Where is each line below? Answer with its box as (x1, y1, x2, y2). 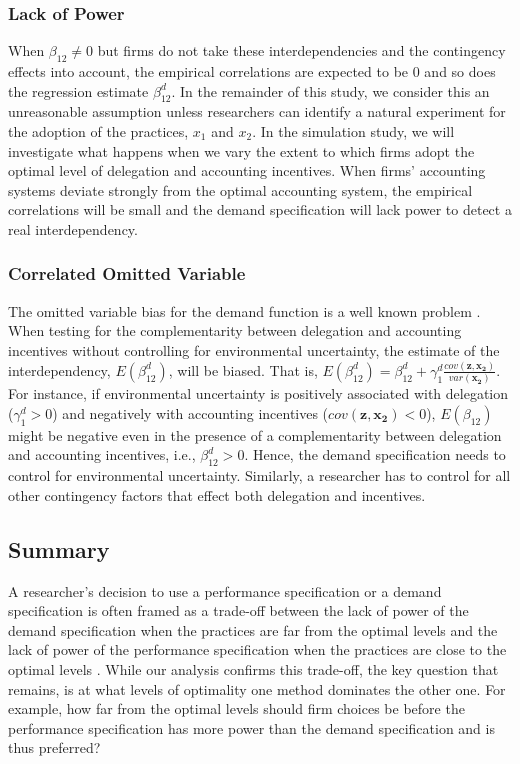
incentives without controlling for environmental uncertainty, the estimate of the (8, 339, 500, 360)
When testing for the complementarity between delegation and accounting (8, 320, 462, 341)
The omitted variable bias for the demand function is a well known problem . (8, 300, 481, 321)
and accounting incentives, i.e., (8, 444, 196, 465)
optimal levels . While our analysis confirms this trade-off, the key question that (8, 658, 499, 679)
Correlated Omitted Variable (8, 261, 246, 286)
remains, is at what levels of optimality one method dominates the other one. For (8, 678, 506, 699)
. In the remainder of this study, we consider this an (171, 80, 490, 101)
